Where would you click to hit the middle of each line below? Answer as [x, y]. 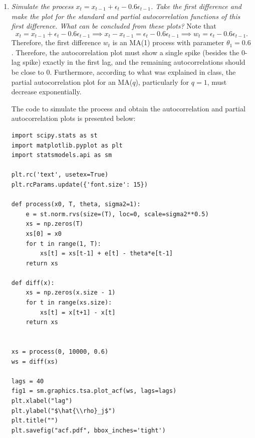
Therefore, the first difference [56, 42]
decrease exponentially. [46, 92]
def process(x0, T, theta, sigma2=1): [76, 204]
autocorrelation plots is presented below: [73, 118]
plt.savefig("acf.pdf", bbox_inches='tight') [88, 430]
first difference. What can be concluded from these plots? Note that [114, 26]
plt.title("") [35, 421]
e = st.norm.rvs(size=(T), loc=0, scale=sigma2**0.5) [117, 214]
